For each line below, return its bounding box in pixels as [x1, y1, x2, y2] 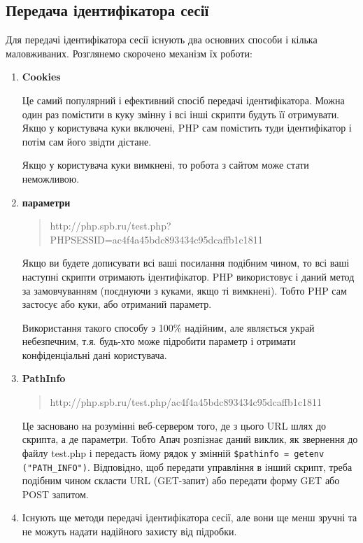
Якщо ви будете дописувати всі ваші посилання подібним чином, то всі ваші [22, 255, 350, 270]
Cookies [22, 69, 61, 84]
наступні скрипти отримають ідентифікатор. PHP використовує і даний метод [22, 269, 355, 283]
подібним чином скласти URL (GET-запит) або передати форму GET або [22, 473, 340, 488]
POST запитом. [22, 486, 89, 501]
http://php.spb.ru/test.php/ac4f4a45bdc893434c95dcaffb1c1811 [50, 395, 322, 409]
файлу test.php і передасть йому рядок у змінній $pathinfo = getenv [22, 445, 325, 460]
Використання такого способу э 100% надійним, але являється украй [22, 320, 315, 334]
